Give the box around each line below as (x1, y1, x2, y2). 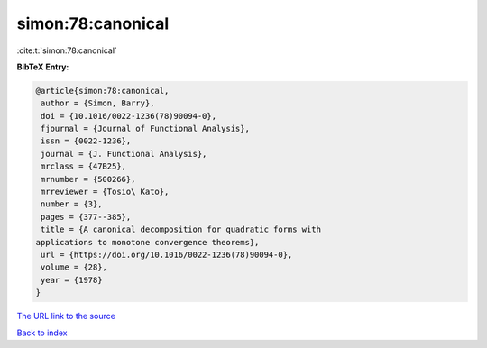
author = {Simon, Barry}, (41, 98, 155, 108)
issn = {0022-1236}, (41, 136, 132, 146)
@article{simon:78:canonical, (35, 86, 170, 96)
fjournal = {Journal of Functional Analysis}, (41, 124, 250, 134)
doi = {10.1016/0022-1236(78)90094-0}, (41, 111, 216, 121)
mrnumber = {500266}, (41, 174, 136, 184)
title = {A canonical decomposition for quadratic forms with (41, 224, 322, 234)
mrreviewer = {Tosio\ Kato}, (41, 187, 170, 197)
